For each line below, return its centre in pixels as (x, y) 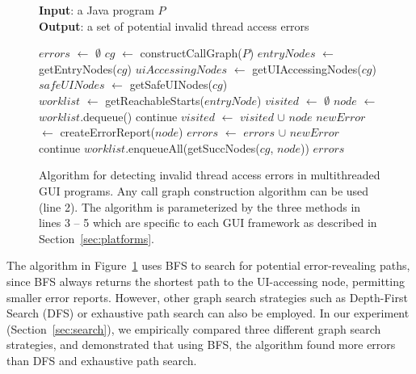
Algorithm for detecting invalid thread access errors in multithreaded (210, 175)
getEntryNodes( (78, 68)
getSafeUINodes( (171, 84)
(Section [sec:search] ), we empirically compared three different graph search (194, 328)
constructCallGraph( (191, 53)
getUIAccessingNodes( (307, 68)
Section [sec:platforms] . (97, 238)
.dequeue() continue (129, 116)
